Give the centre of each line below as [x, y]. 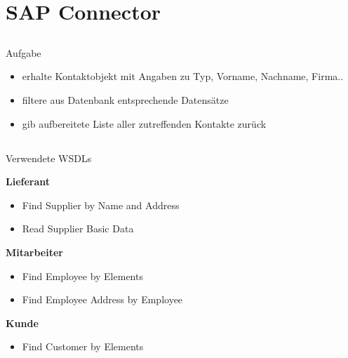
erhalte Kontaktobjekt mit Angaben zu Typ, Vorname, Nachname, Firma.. [183, 76]
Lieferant [28, 181]
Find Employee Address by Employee [102, 299]
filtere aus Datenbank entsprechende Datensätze [125, 99]
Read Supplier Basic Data [78, 228]
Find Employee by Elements [82, 276]
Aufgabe [24, 52]
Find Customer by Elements [83, 346]
